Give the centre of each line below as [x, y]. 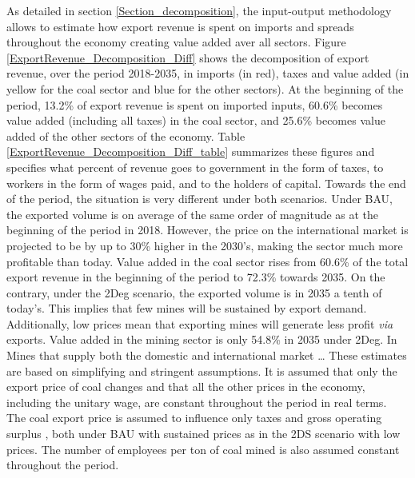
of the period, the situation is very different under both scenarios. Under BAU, [200, 199]
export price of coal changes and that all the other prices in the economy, [186, 386]
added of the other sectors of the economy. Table [126, 135]
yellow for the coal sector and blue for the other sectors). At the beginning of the [205, 88]
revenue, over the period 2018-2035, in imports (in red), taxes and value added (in [208, 73]
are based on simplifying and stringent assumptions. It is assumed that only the [202, 370]
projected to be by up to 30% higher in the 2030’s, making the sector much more [205, 245]
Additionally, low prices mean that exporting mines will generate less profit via [200, 323]
